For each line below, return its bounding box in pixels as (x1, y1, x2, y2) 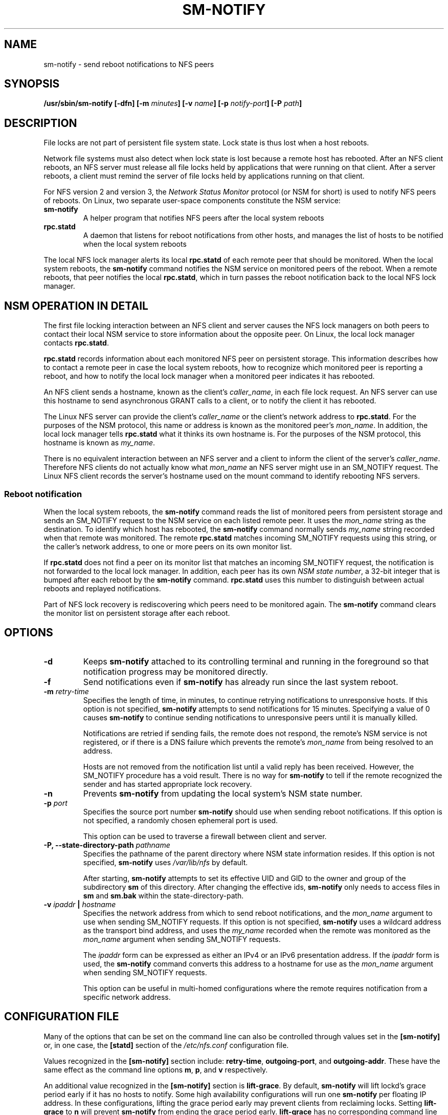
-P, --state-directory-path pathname (43, 840, 170, 849)
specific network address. (83, 992, 171, 1001)
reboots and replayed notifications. (43, 584, 161, 593)
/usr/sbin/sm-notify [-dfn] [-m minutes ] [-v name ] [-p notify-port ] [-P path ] (43, 99, 302, 108)
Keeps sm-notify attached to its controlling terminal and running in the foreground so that (83, 656, 429, 667)
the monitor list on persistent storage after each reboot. (43, 608, 230, 617)
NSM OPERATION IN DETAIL (4, 299, 148, 312)
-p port (43, 798, 68, 807)
